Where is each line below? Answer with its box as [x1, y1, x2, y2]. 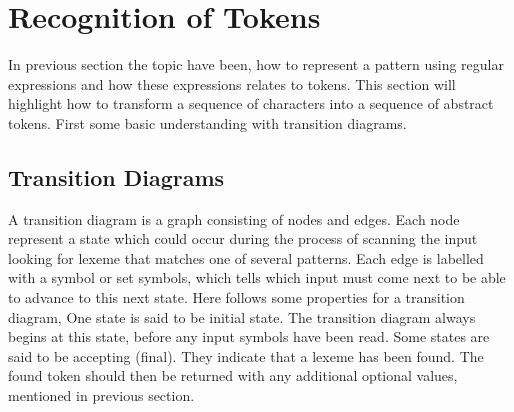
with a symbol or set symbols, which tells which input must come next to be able [8, 267, 506, 288]
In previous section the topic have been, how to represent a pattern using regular [8, 54, 504, 75]
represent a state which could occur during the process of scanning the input [8, 228, 478, 249]
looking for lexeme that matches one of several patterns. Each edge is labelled [8, 247, 484, 268]
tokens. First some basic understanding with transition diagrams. [8, 112, 407, 133]
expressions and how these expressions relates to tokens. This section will [8, 73, 456, 94]
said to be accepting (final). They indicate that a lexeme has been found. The [8, 345, 484, 366]
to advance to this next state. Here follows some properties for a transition [8, 287, 465, 308]
